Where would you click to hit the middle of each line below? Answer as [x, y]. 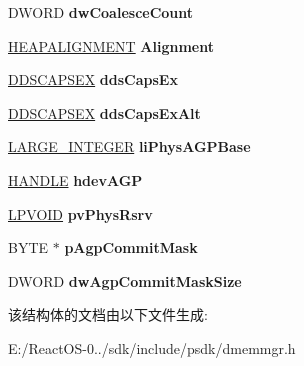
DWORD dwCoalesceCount [101, 12]
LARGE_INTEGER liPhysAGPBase [129, 146]
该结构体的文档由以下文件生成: [108, 314]
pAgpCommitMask [131, 247]
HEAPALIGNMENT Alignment [111, 45]
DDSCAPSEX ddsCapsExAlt [104, 112]
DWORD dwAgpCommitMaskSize [125, 280]
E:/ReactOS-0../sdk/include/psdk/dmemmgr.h [152, 347]
